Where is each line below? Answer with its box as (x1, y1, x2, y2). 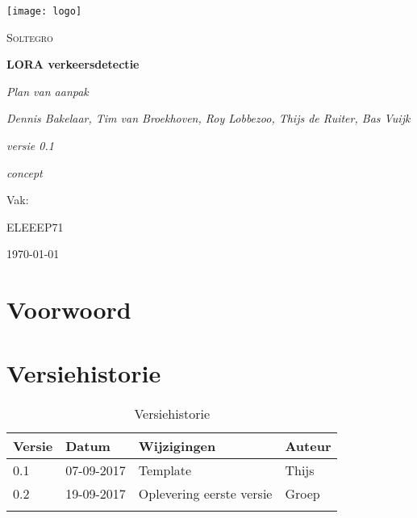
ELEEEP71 (6, 218, 64, 235)
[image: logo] (6, 6, 82, 17)
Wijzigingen (138, 436, 216, 455)
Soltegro (6, 28, 53, 45)
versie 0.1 (6, 137, 54, 154)
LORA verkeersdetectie (6, 56, 140, 73)
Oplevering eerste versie (138, 483, 273, 503)
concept (6, 164, 43, 181)
